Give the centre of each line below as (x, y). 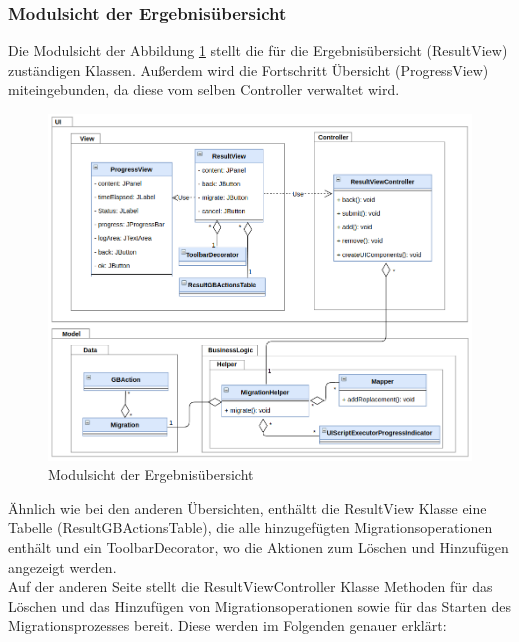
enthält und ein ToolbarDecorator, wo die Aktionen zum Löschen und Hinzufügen (258, 547)
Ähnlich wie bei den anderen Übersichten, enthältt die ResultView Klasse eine (247, 507)
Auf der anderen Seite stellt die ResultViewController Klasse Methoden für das (250, 586)
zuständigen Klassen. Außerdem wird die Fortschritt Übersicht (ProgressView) (248, 69)
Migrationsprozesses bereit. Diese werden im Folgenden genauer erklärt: (227, 625)
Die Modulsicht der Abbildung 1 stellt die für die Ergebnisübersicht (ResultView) (258, 50)
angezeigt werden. (62, 566)
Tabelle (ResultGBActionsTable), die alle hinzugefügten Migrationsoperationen (250, 527)
